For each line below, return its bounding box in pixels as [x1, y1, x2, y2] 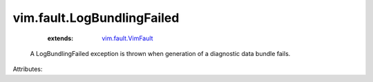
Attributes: [12, 65, 43, 73]
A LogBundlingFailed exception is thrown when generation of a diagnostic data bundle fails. [30, 49, 291, 57]
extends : [47, 34, 74, 42]
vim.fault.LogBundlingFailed [12, 10, 180, 25]
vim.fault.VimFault [102, 34, 153, 42]
